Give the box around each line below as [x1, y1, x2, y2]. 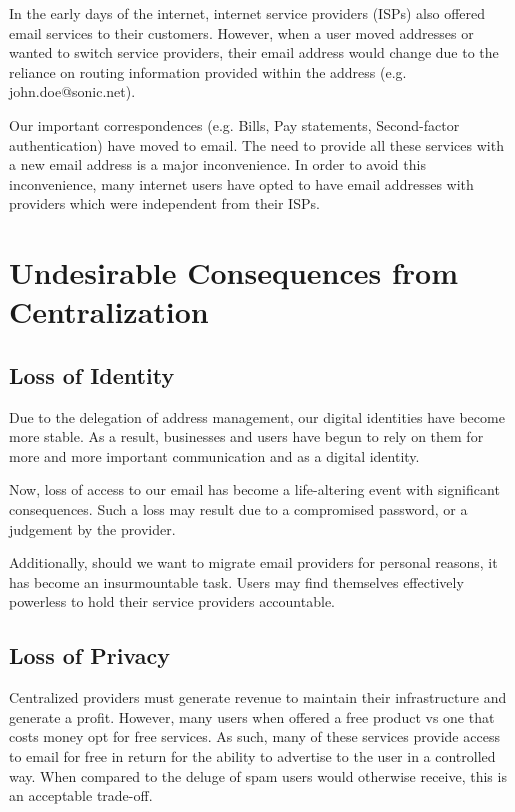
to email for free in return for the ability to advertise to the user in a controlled [9, 746, 496, 767]
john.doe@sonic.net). [9, 81, 136, 102]
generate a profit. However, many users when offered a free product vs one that [9, 706, 495, 727]
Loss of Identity [9, 359, 175, 390]
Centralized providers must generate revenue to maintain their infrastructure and [9, 687, 507, 708]
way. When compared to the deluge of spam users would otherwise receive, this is [9, 765, 507, 786]
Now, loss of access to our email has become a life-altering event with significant [9, 479, 500, 500]
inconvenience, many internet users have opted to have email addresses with [9, 173, 474, 194]
